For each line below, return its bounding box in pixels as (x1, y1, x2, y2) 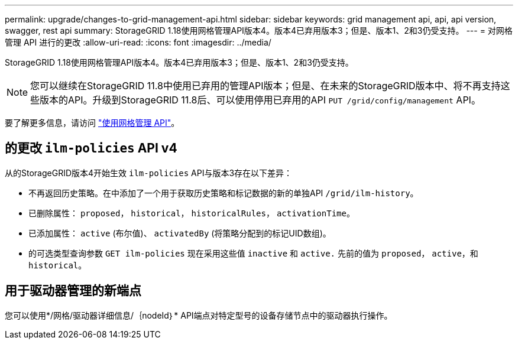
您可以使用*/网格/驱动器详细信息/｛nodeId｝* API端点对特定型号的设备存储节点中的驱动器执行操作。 (5, 310, 393, 320)
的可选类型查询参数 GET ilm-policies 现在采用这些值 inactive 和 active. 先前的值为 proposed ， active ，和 (28, 248, 478, 258)
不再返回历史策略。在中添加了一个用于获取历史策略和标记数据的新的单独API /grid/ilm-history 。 (28, 187, 419, 198)
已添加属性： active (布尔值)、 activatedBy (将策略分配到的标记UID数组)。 (28, 228, 331, 238)
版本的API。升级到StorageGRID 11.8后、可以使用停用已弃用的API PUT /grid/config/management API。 (40, 94, 481, 106)
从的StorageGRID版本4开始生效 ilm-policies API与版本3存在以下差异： (5, 167, 293, 178)
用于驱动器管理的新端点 (5, 283, 141, 298)
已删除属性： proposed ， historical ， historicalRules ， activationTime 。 (28, 207, 355, 218)
